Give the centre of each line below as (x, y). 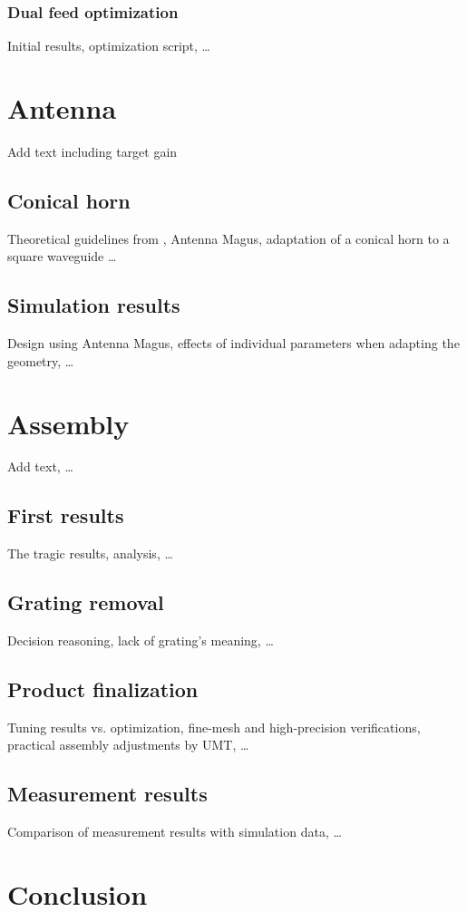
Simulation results (94, 305)
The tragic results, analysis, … (90, 553)
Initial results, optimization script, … (109, 46)
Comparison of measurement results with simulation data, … (175, 832)
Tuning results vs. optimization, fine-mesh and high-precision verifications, (214, 727)
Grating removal (86, 602)
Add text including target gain (92, 151)
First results (66, 515)
